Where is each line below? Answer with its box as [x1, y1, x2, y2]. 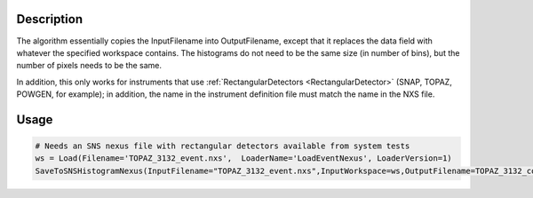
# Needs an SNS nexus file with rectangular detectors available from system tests [35, 141, 410, 151]
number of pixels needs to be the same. [16, 60, 163, 71]
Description [16, 12, 84, 27]
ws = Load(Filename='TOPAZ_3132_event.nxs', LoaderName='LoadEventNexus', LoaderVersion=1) [35, 154, 452, 163]
